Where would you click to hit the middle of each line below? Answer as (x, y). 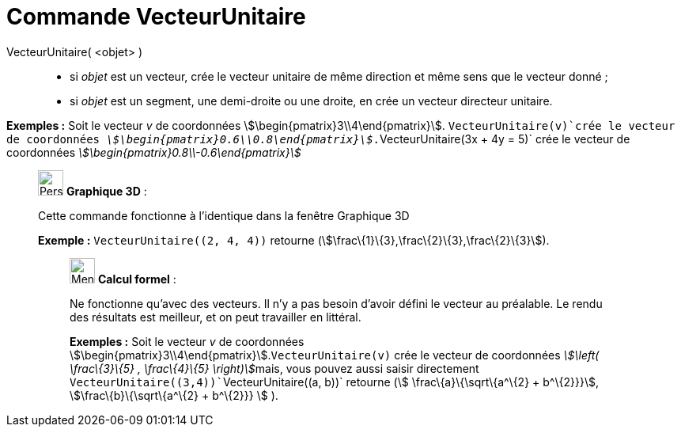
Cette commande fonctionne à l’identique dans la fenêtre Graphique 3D (224, 215)
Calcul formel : (137, 279)
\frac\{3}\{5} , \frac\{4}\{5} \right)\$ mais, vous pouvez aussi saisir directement (274, 368)
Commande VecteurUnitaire (156, 17)
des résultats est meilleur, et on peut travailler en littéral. (216, 317)
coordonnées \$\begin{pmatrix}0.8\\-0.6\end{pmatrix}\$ (154, 152)
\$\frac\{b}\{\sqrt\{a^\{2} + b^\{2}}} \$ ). (174, 395)
